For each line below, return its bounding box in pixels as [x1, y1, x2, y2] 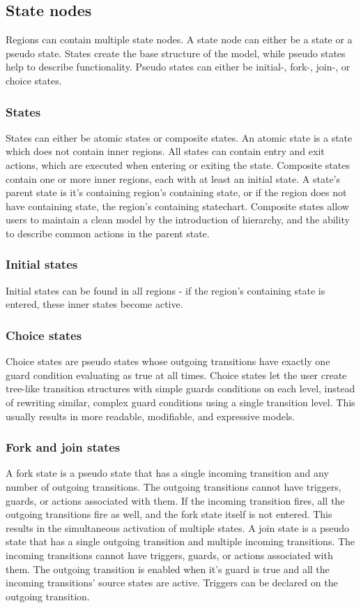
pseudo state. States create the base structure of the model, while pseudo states [6, 45, 346, 60]
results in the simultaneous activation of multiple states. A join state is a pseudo [6, 520, 350, 535]
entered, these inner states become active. [6, 297, 183, 311]
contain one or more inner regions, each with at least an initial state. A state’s [6, 171, 341, 186]
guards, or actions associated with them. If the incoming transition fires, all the [6, 493, 345, 507]
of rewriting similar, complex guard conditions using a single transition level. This [6, 394, 355, 409]
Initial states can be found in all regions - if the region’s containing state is [6, 283, 325, 297]
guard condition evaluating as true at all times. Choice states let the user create [6, 367, 347, 382]
